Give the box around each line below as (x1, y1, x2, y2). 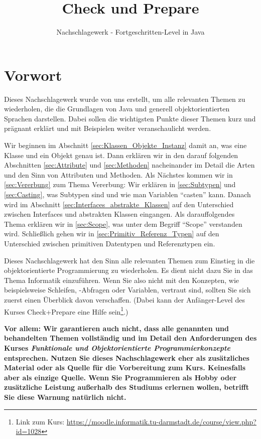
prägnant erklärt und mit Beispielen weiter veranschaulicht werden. (4, 123, 211, 133)
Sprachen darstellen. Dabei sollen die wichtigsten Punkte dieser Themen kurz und (4, 113, 256, 123)
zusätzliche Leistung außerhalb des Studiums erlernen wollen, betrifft (4, 382, 249, 392)
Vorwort (4, 64, 62, 85)
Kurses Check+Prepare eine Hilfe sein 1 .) (4, 305, 128, 317)
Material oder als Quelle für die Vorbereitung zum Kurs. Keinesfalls (4, 362, 246, 373)
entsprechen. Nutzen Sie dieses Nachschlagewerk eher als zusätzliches (4, 352, 249, 363)
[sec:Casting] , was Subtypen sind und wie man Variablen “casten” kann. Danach (4, 189, 251, 199)
